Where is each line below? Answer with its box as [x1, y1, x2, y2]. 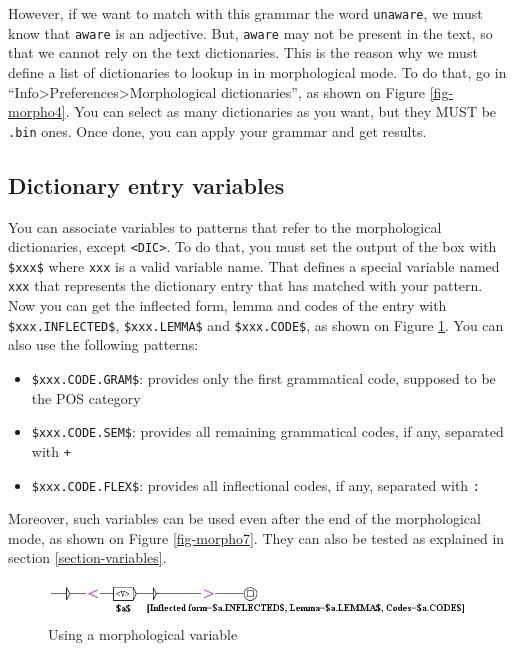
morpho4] [8, 101, 66, 122]
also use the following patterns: [8, 334, 199, 355]
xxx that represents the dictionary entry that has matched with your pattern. [8, 275, 483, 296]
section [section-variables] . [8, 547, 167, 568]
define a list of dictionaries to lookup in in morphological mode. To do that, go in [8, 61, 507, 82]
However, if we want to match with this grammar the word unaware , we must [8, 3, 483, 23]
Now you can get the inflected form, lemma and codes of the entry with [8, 295, 447, 316]
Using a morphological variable [48, 623, 238, 644]
